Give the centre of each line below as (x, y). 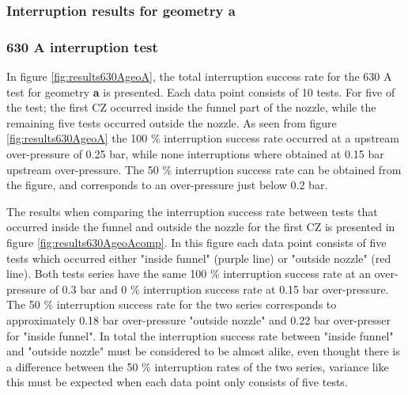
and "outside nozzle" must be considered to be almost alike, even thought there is (203, 351)
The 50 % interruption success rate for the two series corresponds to (172, 304)
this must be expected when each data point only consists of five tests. (177, 382)
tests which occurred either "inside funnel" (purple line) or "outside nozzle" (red (199, 258)
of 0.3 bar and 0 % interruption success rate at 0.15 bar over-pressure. (219, 289)
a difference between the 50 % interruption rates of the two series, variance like (198, 366)
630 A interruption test (82, 46)
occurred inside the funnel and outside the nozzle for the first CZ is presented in (201, 227)
